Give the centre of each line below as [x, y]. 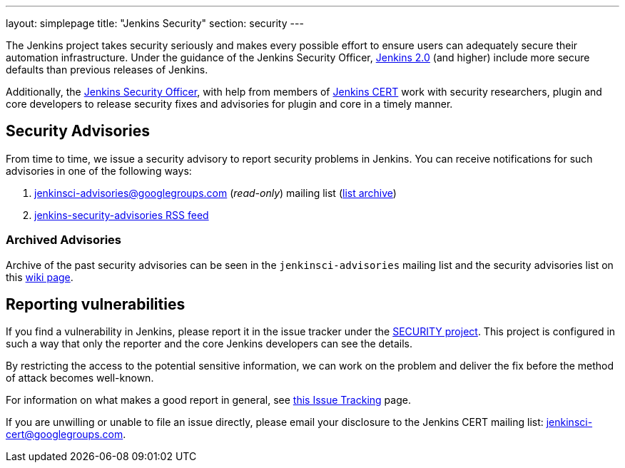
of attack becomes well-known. [80, 378]
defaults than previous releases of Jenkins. [107, 70]
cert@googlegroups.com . [66, 434]
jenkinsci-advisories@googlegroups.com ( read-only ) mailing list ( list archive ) [215, 193]
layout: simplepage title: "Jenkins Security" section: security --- [155, 23]
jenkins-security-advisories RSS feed [122, 215]
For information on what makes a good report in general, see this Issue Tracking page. [208, 400]
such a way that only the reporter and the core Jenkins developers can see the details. [209, 344]
